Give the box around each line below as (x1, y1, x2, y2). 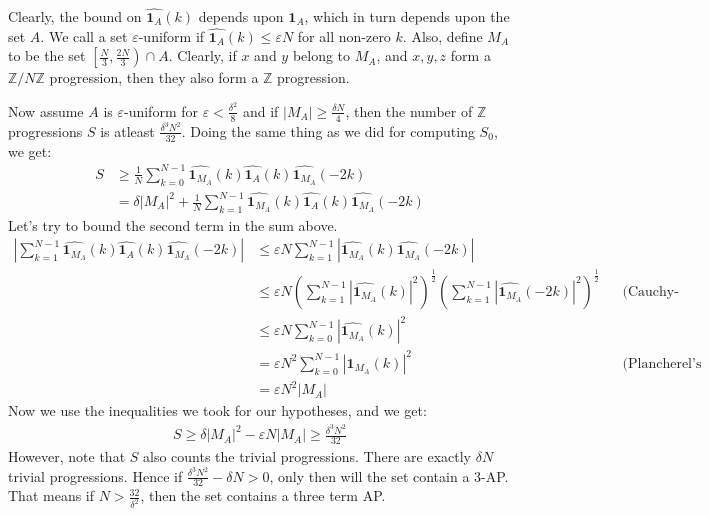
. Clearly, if (168, 45, 237, 66)
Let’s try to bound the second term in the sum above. (8, 214, 338, 235)
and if (242, 100, 279, 121)
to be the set (8, 45, 86, 66)
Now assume (8, 100, 84, 121)
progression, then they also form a (49, 67, 259, 88)
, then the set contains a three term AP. (140, 485, 386, 506)
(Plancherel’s (622, 356, 702, 371)
